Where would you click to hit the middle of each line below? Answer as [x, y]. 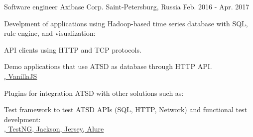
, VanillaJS [21, 76]
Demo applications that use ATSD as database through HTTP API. [108, 66]
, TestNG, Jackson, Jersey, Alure [54, 129]
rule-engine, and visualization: [50, 33]
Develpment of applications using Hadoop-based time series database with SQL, [126, 23]
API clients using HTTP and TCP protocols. [73, 49]
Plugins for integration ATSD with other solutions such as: [94, 93]
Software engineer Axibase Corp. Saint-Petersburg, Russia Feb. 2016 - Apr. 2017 [127, 6]
